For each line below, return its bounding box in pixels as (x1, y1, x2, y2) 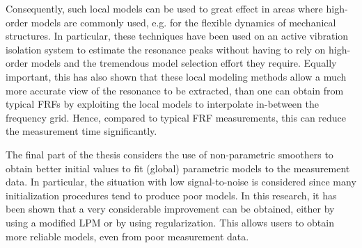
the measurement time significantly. (6, 124, 157, 138)
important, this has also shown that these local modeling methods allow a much (6, 69, 347, 83)
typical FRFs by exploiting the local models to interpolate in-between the (6, 97, 319, 111)
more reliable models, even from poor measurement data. (6, 229, 249, 243)
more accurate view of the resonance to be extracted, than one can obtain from (6, 83, 344, 97)
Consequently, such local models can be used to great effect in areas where (6, 1, 323, 15)
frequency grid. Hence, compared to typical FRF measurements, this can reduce (6, 110, 347, 124)
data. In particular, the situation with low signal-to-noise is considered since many (6, 174, 356, 189)
